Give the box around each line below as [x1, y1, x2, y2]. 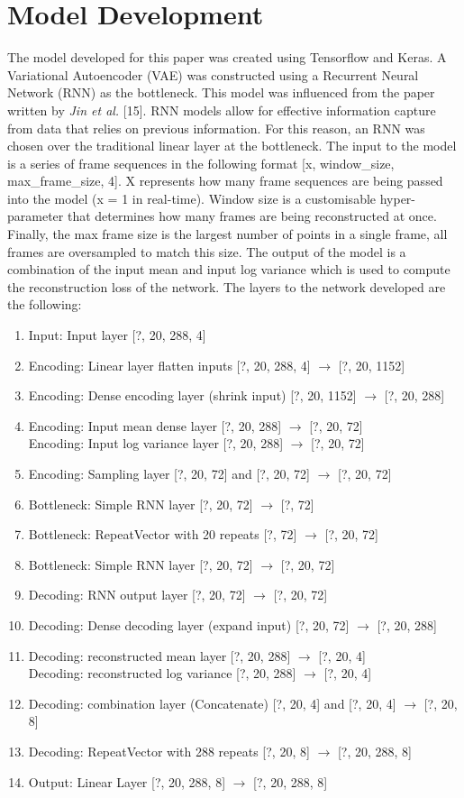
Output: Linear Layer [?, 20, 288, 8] [28, 772, 226, 791]
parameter [7, 206, 64, 225]
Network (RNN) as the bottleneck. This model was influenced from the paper [7, 83, 435, 102]
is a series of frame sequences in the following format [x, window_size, [7, 153, 395, 172]
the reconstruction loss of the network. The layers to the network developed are [7, 277, 446, 296]
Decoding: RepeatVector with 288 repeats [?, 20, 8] [28, 741, 310, 760]
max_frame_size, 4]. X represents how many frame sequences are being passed [7, 171, 443, 190]
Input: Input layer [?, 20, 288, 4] [28, 326, 206, 344]
